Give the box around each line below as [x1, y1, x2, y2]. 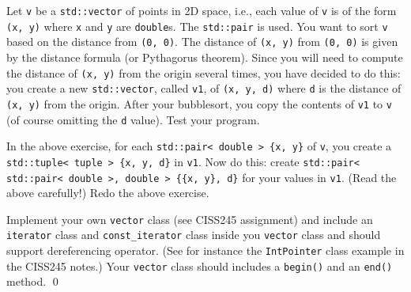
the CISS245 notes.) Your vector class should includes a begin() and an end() [6, 257, 393, 274]
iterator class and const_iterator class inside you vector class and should [6, 226, 381, 243]
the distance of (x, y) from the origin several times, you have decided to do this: [6, 64, 401, 81]
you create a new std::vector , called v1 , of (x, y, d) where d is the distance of [6, 80, 402, 97]
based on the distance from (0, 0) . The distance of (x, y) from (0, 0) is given [6, 33, 398, 50]
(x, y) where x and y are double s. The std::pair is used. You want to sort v [6, 17, 388, 34]
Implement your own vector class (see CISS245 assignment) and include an [6, 210, 373, 227]
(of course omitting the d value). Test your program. [6, 111, 260, 127]
